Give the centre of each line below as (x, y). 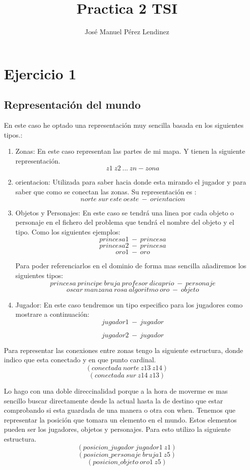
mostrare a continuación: (52, 314)
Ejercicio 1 (40, 73)
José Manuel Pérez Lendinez (127, 32)
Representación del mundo (73, 105)
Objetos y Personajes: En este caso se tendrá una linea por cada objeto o (125, 212)
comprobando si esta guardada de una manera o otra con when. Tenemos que (120, 410)
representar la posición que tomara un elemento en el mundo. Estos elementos (120, 419)
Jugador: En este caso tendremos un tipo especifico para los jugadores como (129, 304)
